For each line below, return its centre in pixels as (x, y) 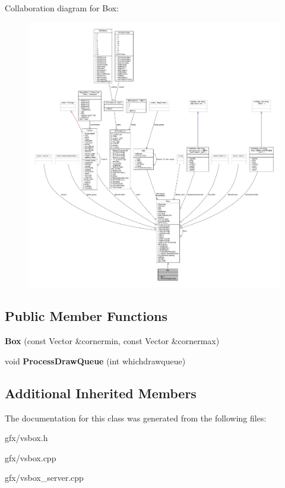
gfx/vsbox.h (26, 438)
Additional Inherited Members (101, 393)
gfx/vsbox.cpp (31, 457)
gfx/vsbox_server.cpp (44, 478)
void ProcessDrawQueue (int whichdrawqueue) (95, 361)
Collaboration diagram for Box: (62, 8)
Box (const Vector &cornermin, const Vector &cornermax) (112, 341)
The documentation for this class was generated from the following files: (136, 418)
